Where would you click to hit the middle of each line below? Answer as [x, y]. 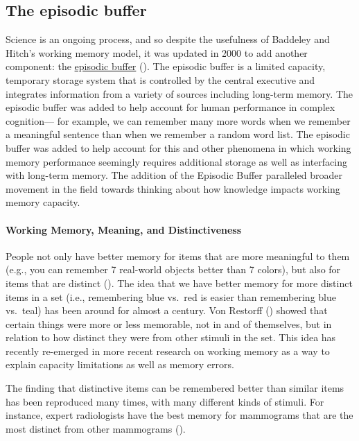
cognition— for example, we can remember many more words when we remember [178, 120]
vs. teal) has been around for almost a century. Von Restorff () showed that [167, 310]
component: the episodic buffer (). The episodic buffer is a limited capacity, [166, 66]
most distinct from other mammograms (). [96, 428]
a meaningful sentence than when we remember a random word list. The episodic [178, 134]
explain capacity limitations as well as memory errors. [120, 364]
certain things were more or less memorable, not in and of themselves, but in [169, 323]
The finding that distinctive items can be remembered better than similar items [175, 388]
